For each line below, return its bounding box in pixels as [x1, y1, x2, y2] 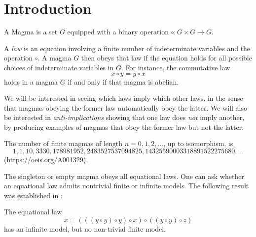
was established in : [4, 190, 63, 200]
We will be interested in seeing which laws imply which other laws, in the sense [4, 93, 243, 103]
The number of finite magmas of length [4, 138, 123, 148]
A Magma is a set [4, 27, 58, 37]
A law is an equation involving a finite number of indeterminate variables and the [4, 43, 251, 53]
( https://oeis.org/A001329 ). [4, 154, 88, 165]
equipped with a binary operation [67, 27, 169, 37]
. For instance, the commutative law [121, 62, 230, 72]
